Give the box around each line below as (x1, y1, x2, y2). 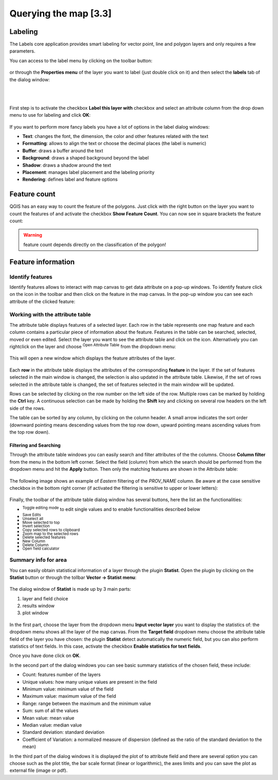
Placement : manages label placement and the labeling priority (22, 169, 154, 175)
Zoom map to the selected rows (22, 531, 79, 536)
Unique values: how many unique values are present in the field (22, 679, 157, 685)
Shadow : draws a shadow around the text (22, 162, 112, 168)
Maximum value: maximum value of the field (22, 693, 116, 699)
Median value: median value (22, 722, 82, 728)
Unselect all (22, 516, 44, 522)
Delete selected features (22, 535, 66, 540)
